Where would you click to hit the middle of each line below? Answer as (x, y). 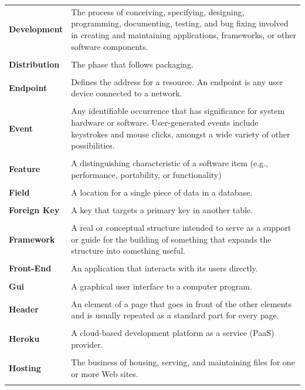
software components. (110, 46)
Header (24, 309)
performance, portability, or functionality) (146, 174)
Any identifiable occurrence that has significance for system (178, 111)
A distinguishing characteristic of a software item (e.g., (170, 163)
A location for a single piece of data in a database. (162, 192)
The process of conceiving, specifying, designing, (158, 11)
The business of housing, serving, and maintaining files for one (183, 362)
